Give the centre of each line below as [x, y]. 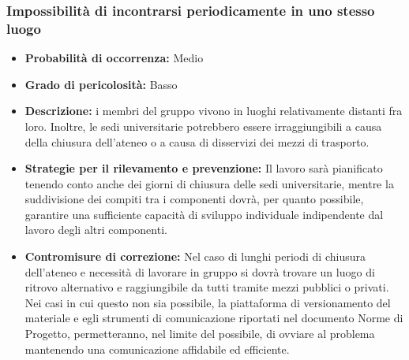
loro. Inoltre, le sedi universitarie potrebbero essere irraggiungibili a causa [203, 126]
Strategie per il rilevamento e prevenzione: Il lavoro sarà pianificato [204, 168]
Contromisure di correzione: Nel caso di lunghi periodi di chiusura [195, 256]
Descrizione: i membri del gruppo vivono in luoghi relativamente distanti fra [214, 111]
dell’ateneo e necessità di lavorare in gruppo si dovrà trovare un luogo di [200, 271]
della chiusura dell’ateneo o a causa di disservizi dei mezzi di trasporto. [197, 141]
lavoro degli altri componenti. [96, 230]
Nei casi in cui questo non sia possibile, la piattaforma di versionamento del [208, 302]
